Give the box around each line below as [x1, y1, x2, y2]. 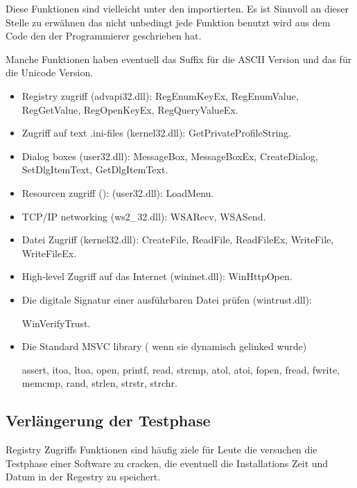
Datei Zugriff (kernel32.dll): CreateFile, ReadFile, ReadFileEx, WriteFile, [21, 232, 334, 247]
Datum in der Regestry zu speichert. [6, 469, 161, 484]
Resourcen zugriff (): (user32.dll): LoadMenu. [21, 185, 214, 200]
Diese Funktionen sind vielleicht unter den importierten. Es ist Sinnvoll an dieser [6, 1, 349, 15]
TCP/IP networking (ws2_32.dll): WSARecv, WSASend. [21, 209, 266, 223]
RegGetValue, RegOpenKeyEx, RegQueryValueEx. [21, 102, 238, 116]
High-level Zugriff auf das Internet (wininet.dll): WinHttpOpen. [21, 269, 293, 284]
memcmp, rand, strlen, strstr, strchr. [21, 376, 177, 390]
